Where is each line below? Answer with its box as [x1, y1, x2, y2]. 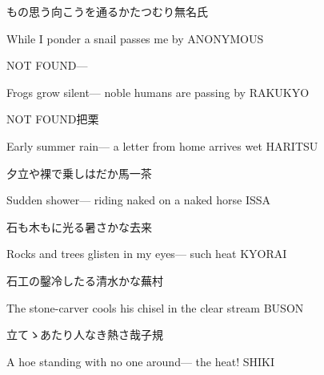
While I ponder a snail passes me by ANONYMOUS [6, 30, 264, 46]
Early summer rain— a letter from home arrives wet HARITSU [6, 137, 318, 154]
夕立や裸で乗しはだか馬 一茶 [6, 164, 152, 181]
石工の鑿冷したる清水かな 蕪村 [6, 272, 163, 288]
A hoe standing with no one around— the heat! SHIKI [6, 353, 274, 369]
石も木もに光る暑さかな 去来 [6, 218, 152, 235]
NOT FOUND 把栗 [6, 111, 99, 127]
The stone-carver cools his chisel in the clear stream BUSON [6, 299, 304, 316]
